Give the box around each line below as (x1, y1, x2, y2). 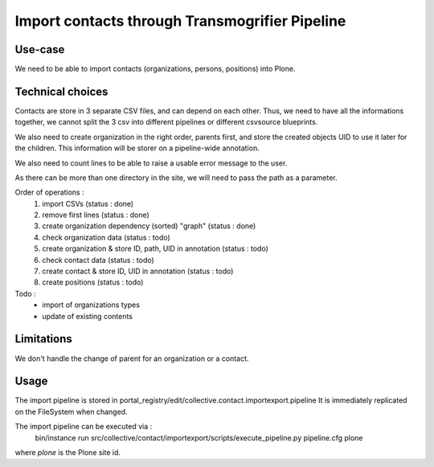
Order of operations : (14, 187, 84, 197)
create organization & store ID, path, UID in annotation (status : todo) (42, 244, 269, 253)
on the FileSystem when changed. (14, 407, 128, 416)
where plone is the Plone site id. (14, 447, 121, 457)
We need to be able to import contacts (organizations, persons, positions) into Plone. (14, 64, 296, 74)
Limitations (14, 332, 72, 346)
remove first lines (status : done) (42, 210, 150, 220)
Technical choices (14, 84, 108, 98)
